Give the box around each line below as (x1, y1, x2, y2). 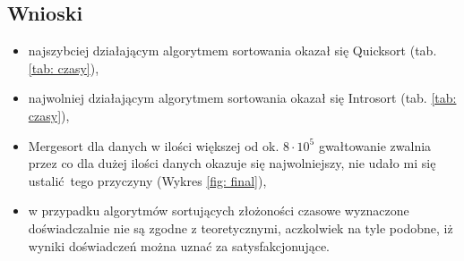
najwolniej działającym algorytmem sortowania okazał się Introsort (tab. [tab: (28, 88, 457, 107)
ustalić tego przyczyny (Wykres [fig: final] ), (28, 171, 267, 189)
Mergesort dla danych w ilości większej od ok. (28, 136, 279, 155)
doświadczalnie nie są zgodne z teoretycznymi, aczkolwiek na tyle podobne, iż (28, 218, 453, 237)
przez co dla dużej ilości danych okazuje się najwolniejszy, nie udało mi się (28, 154, 436, 173)
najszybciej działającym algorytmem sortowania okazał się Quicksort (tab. (28, 41, 437, 60)
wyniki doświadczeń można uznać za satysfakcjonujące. (28, 236, 331, 255)
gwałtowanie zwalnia (318, 136, 432, 155)
